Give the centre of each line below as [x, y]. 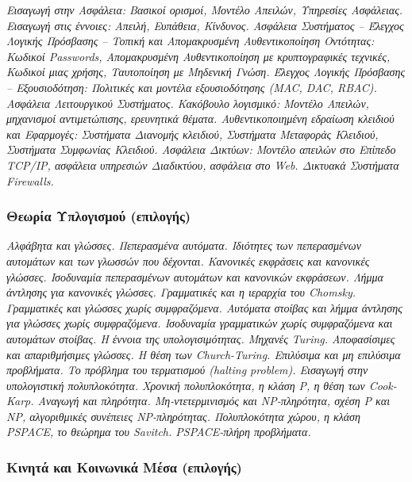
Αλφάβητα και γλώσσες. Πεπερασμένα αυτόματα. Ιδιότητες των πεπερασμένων [184, 245]
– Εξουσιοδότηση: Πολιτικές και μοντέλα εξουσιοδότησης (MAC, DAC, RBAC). [192, 87]
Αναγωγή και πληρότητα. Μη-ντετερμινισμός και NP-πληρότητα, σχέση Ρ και [214, 401]
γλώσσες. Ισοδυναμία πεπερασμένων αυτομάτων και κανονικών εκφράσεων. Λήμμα [195, 276]
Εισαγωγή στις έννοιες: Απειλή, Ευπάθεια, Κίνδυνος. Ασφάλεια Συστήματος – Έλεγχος [205, 25]
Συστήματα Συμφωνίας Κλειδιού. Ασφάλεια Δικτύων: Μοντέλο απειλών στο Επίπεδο [201, 149]
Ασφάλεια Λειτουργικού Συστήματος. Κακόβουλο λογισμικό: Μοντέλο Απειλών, [188, 103]
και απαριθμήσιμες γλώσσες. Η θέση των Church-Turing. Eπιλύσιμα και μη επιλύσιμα [204, 354]
